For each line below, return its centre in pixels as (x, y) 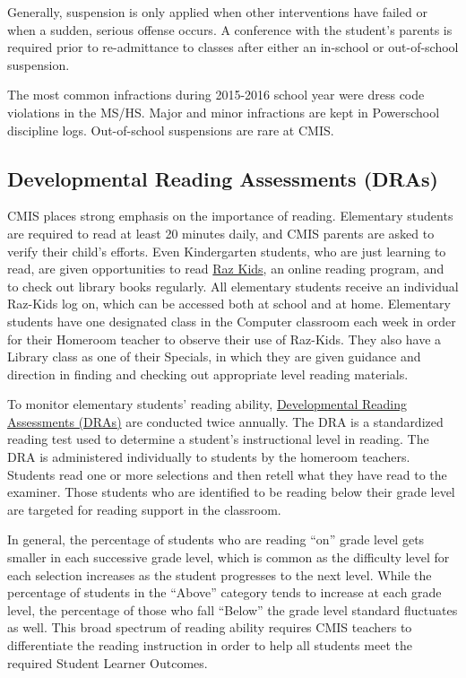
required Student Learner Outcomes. (108, 662)
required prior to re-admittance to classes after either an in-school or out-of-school (233, 47)
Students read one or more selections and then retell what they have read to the (227, 474)
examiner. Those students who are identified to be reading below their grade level (231, 492)
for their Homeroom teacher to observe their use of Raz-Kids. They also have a (224, 339)
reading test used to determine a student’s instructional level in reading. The (218, 439)
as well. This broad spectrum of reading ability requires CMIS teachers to (210, 627)
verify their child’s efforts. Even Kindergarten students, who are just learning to (227, 251)
